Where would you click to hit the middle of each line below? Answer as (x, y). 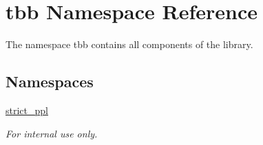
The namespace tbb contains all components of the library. (129, 44)
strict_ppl (27, 110)
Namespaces (50, 81)
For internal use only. (52, 133)
